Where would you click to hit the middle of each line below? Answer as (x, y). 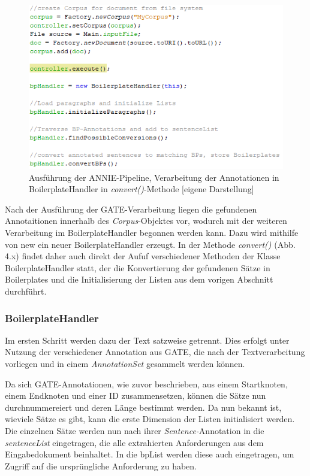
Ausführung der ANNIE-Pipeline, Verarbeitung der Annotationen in (154, 177)
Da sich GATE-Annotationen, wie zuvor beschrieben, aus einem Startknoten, (146, 383)
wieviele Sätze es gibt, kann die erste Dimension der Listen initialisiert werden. (150, 419)
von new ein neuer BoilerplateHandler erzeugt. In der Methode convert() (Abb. (150, 244)
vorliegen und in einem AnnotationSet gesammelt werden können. (125, 364)
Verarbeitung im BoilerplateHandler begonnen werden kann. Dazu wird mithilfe (152, 233)
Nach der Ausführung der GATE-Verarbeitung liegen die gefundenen (131, 209)
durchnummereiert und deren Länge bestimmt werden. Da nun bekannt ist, (143, 407)
